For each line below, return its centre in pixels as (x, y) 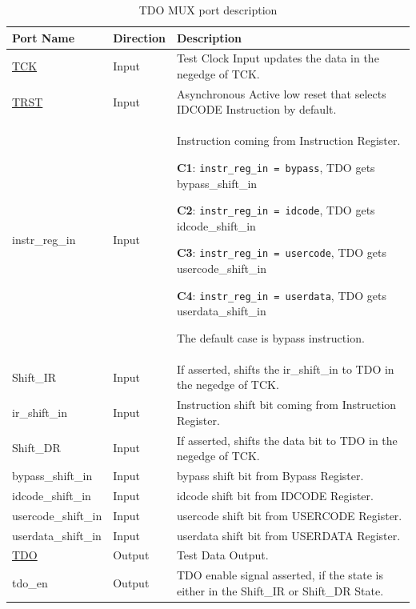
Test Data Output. (222, 555)
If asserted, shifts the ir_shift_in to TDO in (285, 369)
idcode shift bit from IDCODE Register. (275, 495)
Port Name (44, 37)
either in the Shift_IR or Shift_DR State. (280, 590)
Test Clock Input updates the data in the (278, 58)
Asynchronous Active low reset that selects (281, 93)
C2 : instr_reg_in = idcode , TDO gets (276, 210)
